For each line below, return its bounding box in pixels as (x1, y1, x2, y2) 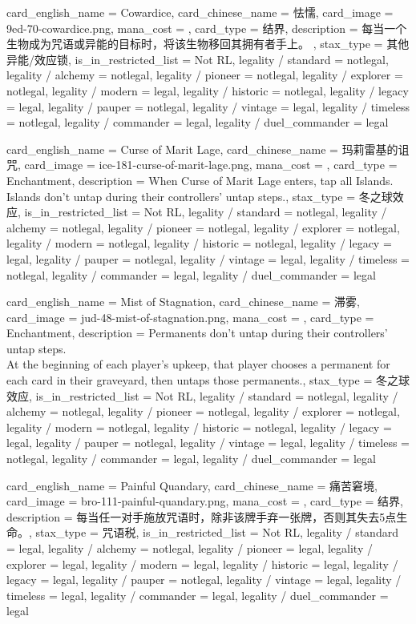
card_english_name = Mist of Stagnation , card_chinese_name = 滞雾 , (6, 293, 360, 310)
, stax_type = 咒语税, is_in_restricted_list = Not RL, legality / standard (29, 524, 398, 541)
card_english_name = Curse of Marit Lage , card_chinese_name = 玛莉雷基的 (6, 140, 398, 157)
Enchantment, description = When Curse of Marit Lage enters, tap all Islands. (6, 171, 394, 188)
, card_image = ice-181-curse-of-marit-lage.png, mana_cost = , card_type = (18, 156, 398, 173)
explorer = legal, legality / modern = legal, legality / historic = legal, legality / (6, 555, 398, 572)
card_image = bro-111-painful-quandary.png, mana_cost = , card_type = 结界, (6, 493, 403, 509)
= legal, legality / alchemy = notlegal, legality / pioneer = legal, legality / (6, 540, 373, 556)
